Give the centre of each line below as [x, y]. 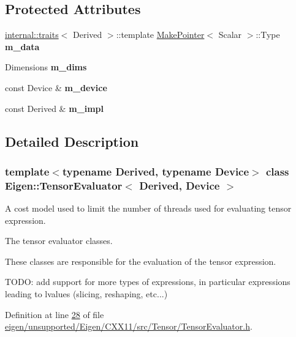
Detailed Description [72, 141]
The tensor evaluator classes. [59, 241]
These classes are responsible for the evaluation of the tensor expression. [141, 261]
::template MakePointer [160, 35]
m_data [22, 46]
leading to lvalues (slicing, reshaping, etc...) [86, 294]
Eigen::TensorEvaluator [64, 185]
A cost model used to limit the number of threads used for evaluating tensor [148, 208]
